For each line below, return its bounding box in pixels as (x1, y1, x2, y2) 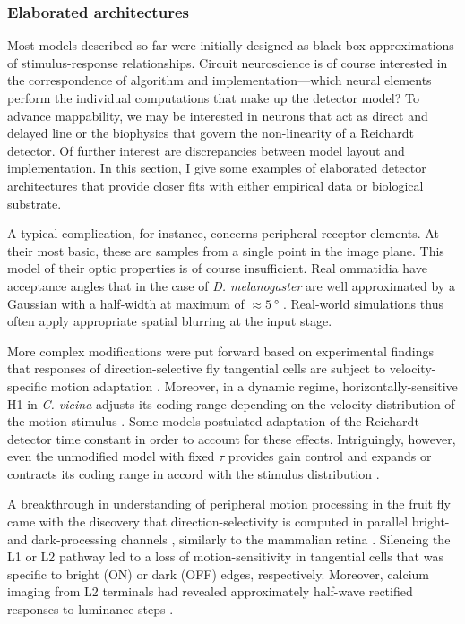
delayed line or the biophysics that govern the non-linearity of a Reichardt (7, 124, 414, 142)
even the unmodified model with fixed (7, 447, 215, 466)
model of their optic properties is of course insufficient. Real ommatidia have (7, 259, 427, 278)
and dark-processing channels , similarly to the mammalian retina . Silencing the (7, 529, 451, 548)
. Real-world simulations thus (282, 294, 443, 312)
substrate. (7, 193, 62, 212)
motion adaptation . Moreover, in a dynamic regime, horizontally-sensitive (50, 376, 458, 395)
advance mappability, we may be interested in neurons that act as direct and (7, 106, 428, 124)
